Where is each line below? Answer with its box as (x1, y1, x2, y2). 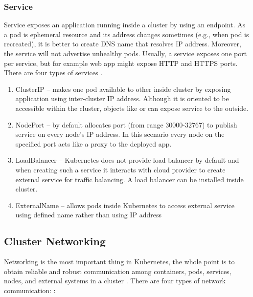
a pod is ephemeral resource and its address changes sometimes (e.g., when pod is (4, 29, 249, 39)
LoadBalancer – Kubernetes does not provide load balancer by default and (15, 155, 239, 165)
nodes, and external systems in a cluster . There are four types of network (4, 276, 226, 286)
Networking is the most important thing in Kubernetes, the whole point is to (4, 256, 235, 267)
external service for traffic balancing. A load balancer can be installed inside (15, 174, 244, 184)
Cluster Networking (4, 233, 106, 249)
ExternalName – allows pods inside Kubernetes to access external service (15, 200, 235, 210)
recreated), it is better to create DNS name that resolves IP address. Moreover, (4, 39, 241, 49)
